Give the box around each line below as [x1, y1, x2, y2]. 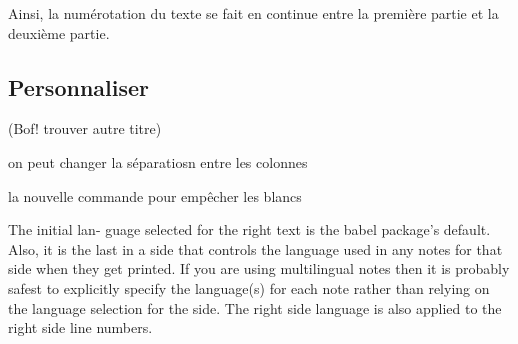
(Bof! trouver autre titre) [8, 118, 162, 139]
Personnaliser [8, 71, 149, 102]
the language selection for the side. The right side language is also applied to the [8, 297, 502, 318]
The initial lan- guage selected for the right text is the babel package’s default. [8, 219, 491, 240]
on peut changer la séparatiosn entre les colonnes [8, 151, 308, 172]
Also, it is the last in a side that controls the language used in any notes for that [8, 238, 503, 259]
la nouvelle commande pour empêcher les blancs [8, 185, 302, 206]
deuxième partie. [8, 22, 110, 43]
